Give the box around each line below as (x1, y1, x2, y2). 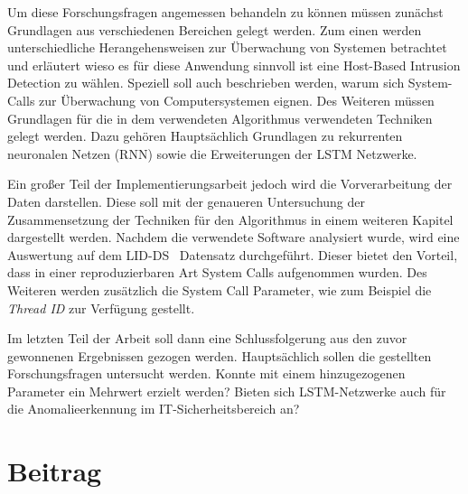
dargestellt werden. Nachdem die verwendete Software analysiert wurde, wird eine (7, 228, 460, 247)
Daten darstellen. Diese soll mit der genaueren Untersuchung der (7, 191, 365, 210)
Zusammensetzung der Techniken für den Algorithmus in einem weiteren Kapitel (7, 210, 454, 228)
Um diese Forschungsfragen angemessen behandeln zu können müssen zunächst (7, 3, 444, 21)
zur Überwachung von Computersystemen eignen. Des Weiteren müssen (39, 90, 435, 109)
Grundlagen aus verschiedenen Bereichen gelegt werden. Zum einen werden (7, 20, 422, 39)
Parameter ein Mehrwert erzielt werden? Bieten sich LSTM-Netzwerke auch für (7, 381, 446, 400)
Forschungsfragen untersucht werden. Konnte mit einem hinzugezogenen (7, 364, 406, 383)
